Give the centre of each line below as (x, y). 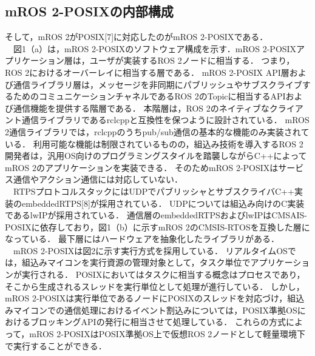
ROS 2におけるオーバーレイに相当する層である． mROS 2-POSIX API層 (147, 72)
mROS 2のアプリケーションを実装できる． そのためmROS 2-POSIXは (142, 167)
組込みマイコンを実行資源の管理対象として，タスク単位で (136, 262)
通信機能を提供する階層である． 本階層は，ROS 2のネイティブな (141, 108)
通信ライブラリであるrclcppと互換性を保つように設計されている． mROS (165, 120)
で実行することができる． (56, 345)
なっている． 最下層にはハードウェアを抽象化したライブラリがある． (142, 239)
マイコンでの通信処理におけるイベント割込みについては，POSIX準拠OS (155, 310)
